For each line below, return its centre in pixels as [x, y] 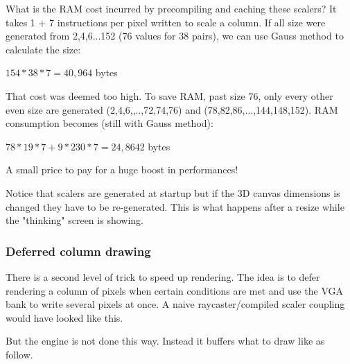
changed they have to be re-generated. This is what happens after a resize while [175, 206]
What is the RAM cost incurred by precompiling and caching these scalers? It [171, 8]
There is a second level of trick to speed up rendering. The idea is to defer [163, 276]
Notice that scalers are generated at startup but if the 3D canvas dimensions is [173, 192]
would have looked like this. [64, 317]
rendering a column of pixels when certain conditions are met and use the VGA [174, 290]
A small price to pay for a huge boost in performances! [122, 170]
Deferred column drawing [78, 251]
